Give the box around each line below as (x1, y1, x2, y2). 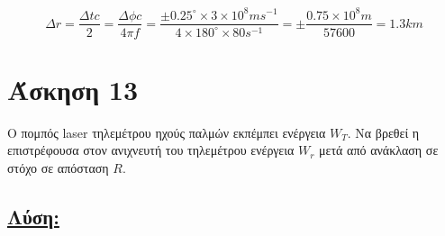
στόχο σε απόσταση (7, 158, 109, 177)
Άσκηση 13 (7, 70, 139, 107)
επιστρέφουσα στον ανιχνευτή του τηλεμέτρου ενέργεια (7, 141, 295, 159)
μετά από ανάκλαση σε (319, 141, 439, 159)
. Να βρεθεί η (347, 123, 420, 141)
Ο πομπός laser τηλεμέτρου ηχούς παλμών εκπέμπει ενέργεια (7, 123, 326, 141)
